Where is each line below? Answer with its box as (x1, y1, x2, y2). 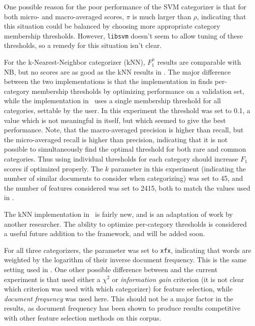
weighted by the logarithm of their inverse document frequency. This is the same (4, 254, 247, 265)
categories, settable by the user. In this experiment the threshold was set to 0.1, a (4, 105, 251, 115)
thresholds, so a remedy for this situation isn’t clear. (4, 40, 162, 50)
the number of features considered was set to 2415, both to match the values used (4, 182, 251, 193)
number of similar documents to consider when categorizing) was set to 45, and (4, 173, 243, 183)
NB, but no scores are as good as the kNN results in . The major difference (4, 66, 231, 77)
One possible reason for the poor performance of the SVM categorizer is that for (4, 1, 247, 11)
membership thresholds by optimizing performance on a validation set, (32, 85, 245, 96)
